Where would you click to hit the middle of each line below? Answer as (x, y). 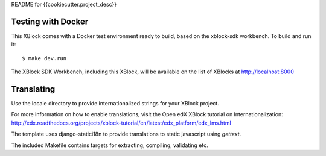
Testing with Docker (50, 21)
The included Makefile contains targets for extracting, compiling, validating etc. (110, 145)
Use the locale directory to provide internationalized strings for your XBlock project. (115, 103)
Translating (33, 89)
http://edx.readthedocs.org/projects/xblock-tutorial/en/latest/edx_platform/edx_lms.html (121, 123)
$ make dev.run (44, 58)
